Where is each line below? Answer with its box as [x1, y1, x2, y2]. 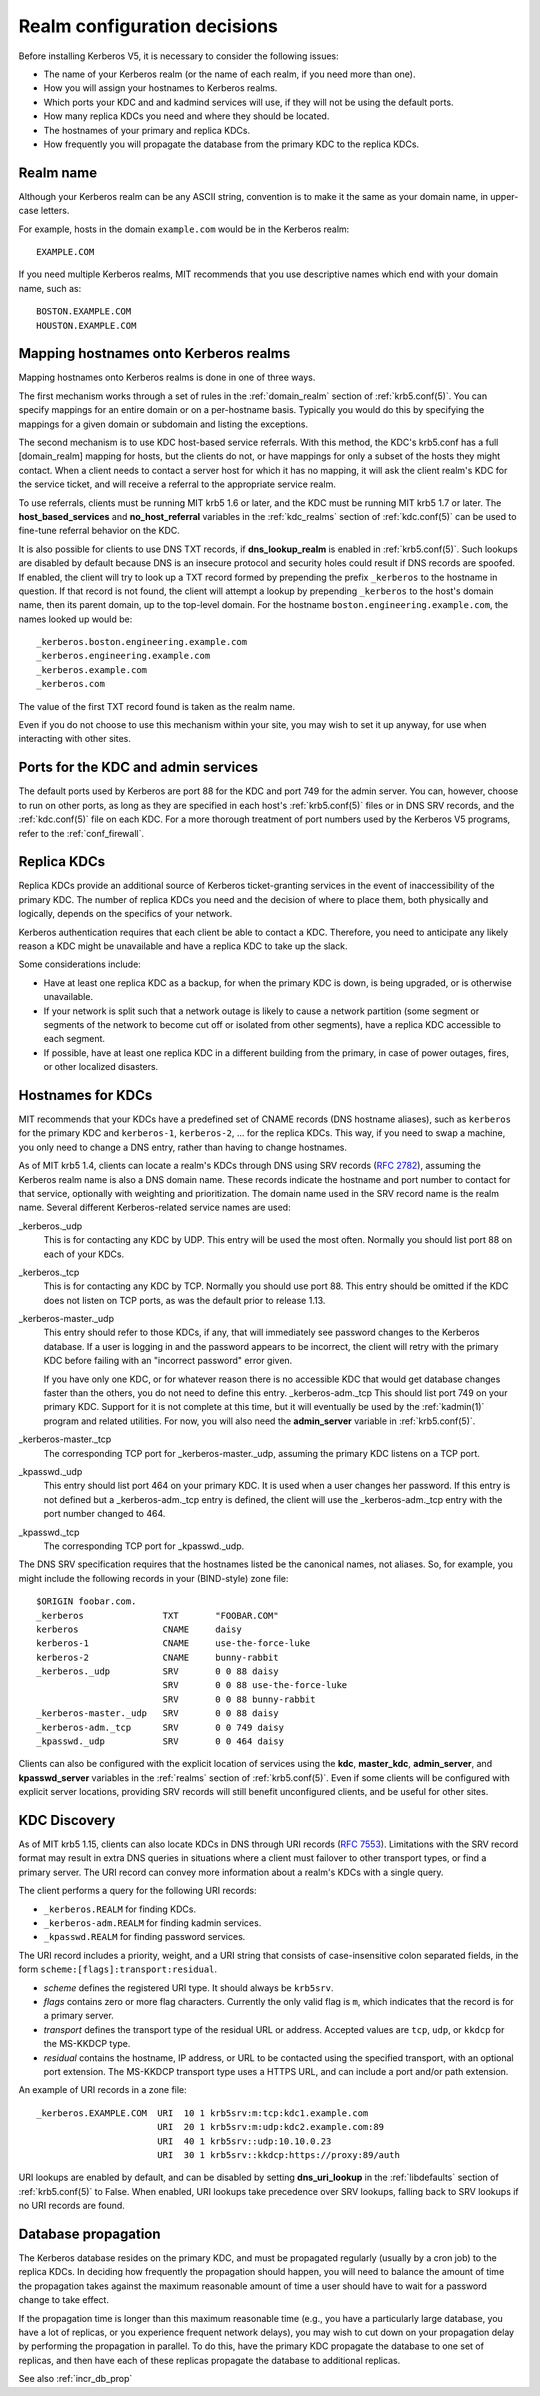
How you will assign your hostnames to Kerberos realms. [43, 82, 278, 94]
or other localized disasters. [43, 1061, 159, 1073]
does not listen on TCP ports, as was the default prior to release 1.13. [43, 1294, 326, 1306]
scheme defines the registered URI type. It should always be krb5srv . [43, 1981, 334, 1994]
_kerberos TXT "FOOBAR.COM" [36, 1610, 279, 1621]
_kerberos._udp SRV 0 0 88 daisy [36, 1666, 279, 1677]
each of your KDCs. [43, 1248, 125, 1260]
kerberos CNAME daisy [36, 1623, 242, 1635]
